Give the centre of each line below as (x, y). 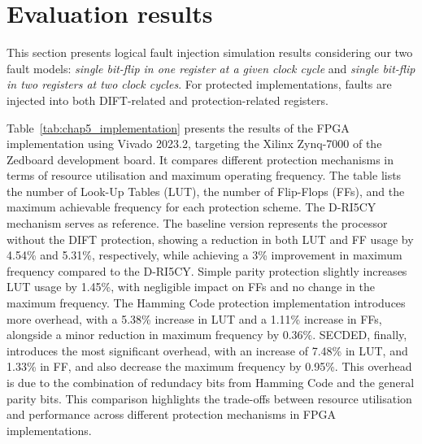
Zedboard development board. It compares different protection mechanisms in (200, 159)
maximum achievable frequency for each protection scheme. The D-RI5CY (191, 207)
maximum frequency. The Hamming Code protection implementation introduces (206, 303)
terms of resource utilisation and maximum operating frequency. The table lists (204, 175)
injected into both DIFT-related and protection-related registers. (167, 100)
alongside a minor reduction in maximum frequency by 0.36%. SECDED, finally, (207, 335)
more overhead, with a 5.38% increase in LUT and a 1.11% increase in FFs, (194, 318)
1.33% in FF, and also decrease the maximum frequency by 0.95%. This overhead (209, 366)
